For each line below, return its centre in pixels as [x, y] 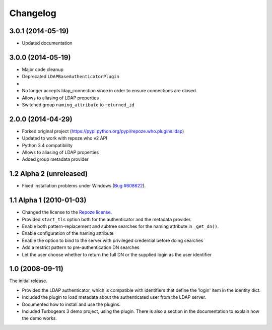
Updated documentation [47, 43]
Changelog [33, 13]
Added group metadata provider [55, 159]
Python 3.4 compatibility [47, 145]
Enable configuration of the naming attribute [68, 233]
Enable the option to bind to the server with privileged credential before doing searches [113, 240]
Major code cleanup [43, 69]
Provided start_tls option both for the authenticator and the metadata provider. [107, 219]
